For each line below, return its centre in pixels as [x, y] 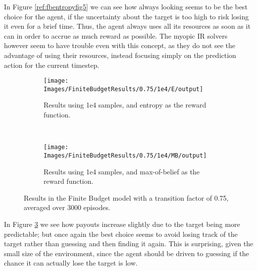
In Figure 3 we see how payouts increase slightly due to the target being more [122, 224]
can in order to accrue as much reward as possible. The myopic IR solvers [116, 35]
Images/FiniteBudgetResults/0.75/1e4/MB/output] [125, 155]
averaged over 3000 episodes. [67, 207]
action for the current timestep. [52, 65]
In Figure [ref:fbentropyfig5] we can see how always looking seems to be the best [126, 6]
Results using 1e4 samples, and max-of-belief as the [122, 171]
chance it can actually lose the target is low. [71, 263]
